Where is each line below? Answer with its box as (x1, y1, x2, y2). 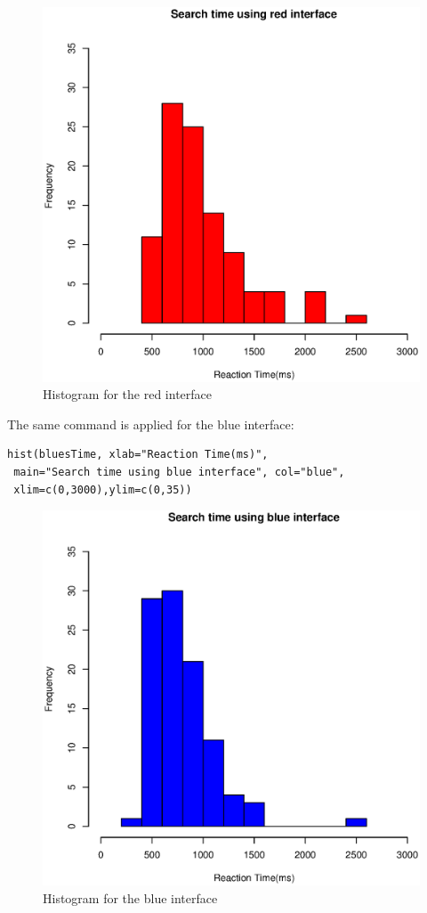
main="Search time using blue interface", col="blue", (13, 466, 345, 479)
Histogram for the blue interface (43, 888, 218, 907)
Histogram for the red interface (43, 385, 213, 404)
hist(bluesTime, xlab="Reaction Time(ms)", (7, 448, 269, 461)
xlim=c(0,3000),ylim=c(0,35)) (13, 483, 192, 496)
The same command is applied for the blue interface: (7, 414, 294, 433)
